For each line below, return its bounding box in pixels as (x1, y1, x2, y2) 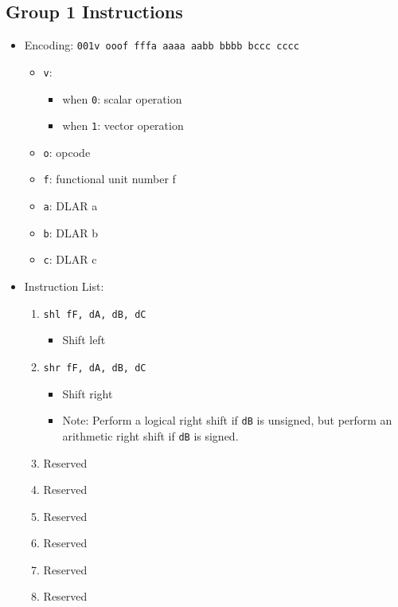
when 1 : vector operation (62, 117, 184, 134)
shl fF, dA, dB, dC (43, 308, 146, 320)
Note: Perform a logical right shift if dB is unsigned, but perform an (62, 412, 392, 429)
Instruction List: (24, 278, 104, 295)
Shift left (62, 331, 106, 348)
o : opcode (43, 143, 91, 160)
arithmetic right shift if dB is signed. (62, 427, 239, 444)
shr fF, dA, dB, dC (43, 362, 146, 374)
